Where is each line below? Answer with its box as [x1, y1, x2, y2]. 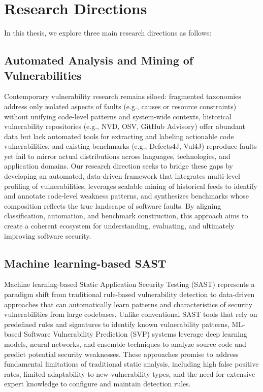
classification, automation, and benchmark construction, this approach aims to [4, 210, 248, 221]
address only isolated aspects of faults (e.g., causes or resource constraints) [4, 101, 237, 111]
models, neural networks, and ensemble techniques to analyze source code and [4, 338, 246, 349]
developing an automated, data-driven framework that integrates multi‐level [4, 171, 240, 181]
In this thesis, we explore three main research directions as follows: [4, 27, 212, 38]
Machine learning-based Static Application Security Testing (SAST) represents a [4, 279, 255, 289]
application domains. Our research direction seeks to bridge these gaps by [4, 160, 233, 171]
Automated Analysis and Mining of [4, 52, 193, 68]
